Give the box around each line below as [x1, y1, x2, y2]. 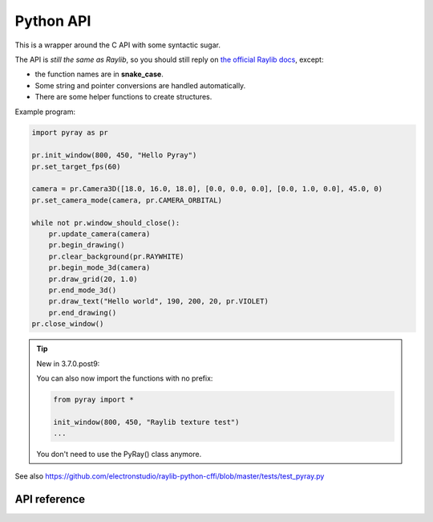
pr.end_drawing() [48, 308, 117, 317]
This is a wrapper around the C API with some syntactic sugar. [14, 40, 221, 50]
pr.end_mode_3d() [48, 285, 117, 295]
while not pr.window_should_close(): [31, 218, 180, 227]
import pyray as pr [31, 128, 108, 137]
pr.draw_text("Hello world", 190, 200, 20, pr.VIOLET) [48, 297, 269, 306]
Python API [14, 12, 91, 30]
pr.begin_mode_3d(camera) [48, 263, 151, 272]
